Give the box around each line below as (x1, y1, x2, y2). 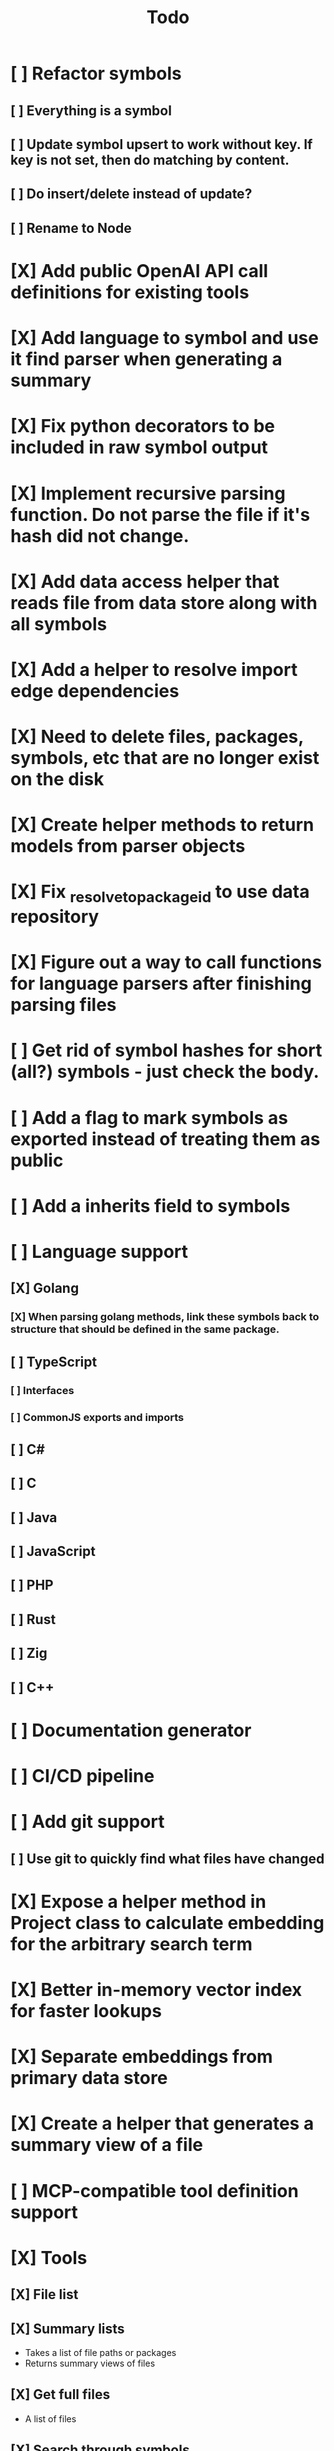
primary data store (10, 2067, 168, 2090)
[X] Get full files (10, 2386, 111, 2403)
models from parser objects (10, 835, 246, 858)
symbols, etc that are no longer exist (10, 747, 320, 770)
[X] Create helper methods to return (10, 814, 315, 836)
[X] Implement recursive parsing (10, 482, 286, 505)
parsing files (10, 994, 117, 1016)
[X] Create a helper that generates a (10, 2112, 315, 2135)
